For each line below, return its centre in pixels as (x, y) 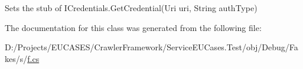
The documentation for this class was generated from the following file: (133, 27)
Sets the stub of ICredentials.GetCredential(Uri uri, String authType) (131, 8)
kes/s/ (16, 58)
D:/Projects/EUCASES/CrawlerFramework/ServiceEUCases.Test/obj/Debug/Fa (151, 47)
